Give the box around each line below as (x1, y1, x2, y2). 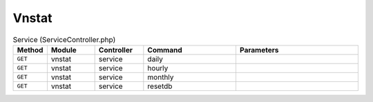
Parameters (239, 45, 279, 54)
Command (147, 45, 182, 54)
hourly (147, 63, 169, 72)
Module (50, 45, 77, 54)
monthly (147, 72, 174, 82)
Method (17, 45, 44, 54)
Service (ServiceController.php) (12, 34, 116, 44)
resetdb (147, 81, 173, 91)
